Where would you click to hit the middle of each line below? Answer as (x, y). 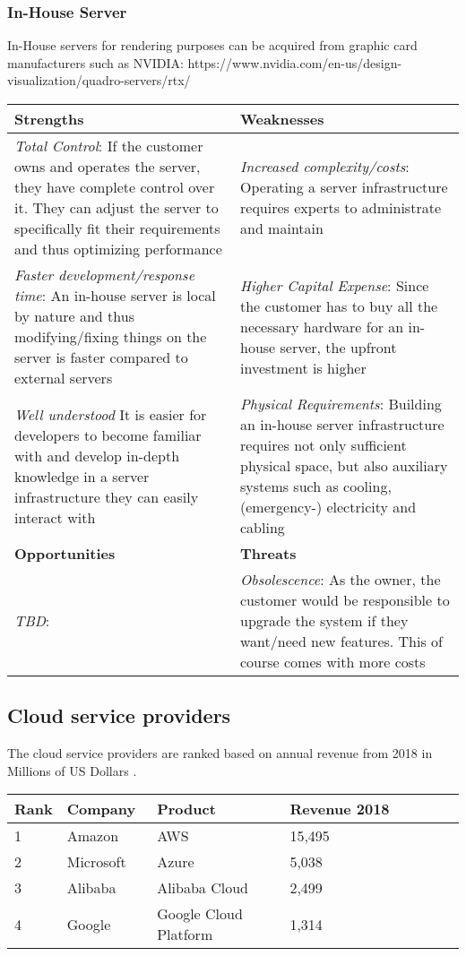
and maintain (282, 228)
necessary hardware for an (322, 326)
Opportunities (65, 553)
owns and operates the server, (108, 166)
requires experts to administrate (341, 207)
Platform (185, 934)
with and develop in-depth (97, 455)
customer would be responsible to (345, 600)
